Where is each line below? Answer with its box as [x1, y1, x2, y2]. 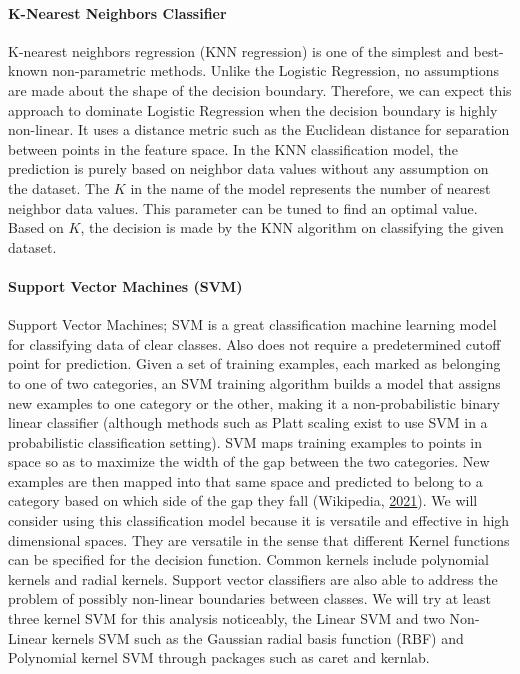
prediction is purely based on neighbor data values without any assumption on [8, 158, 489, 179]
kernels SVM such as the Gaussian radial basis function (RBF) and [51, 627, 464, 648]
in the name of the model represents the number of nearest [130, 177, 491, 198]
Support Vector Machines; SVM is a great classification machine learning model [8, 314, 497, 335]
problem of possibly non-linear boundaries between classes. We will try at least [8, 588, 491, 609]
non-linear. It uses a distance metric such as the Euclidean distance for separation [8, 119, 510, 140]
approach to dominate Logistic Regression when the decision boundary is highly [8, 99, 498, 120]
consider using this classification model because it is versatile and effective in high [8, 510, 510, 531]
